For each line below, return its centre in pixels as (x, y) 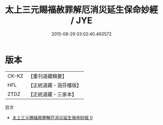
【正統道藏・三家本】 (52, 94)
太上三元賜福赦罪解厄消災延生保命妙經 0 (52, 117)
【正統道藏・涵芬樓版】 (55, 85)
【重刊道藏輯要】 (47, 76)
